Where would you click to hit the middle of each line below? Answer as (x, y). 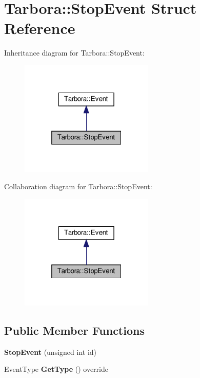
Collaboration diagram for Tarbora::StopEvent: (78, 186)
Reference (40, 28)
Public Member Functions (74, 330)
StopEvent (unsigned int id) (51, 352)
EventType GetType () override (56, 369)
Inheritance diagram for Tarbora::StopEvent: (74, 53)
